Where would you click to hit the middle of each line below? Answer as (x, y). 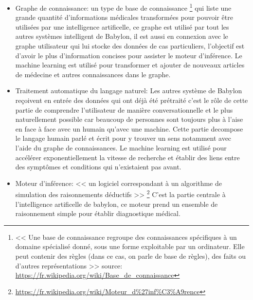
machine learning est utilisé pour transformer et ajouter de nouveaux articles (130, 65)
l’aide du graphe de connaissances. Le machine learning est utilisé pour (121, 147)
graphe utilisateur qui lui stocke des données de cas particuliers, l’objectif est (130, 46)
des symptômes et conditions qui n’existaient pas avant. (98, 167)
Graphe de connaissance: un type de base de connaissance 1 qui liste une (123, 7)
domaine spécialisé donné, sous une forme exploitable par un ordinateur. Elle (130, 246)
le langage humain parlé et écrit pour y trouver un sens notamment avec (123, 138)
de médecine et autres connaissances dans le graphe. (93, 74)
